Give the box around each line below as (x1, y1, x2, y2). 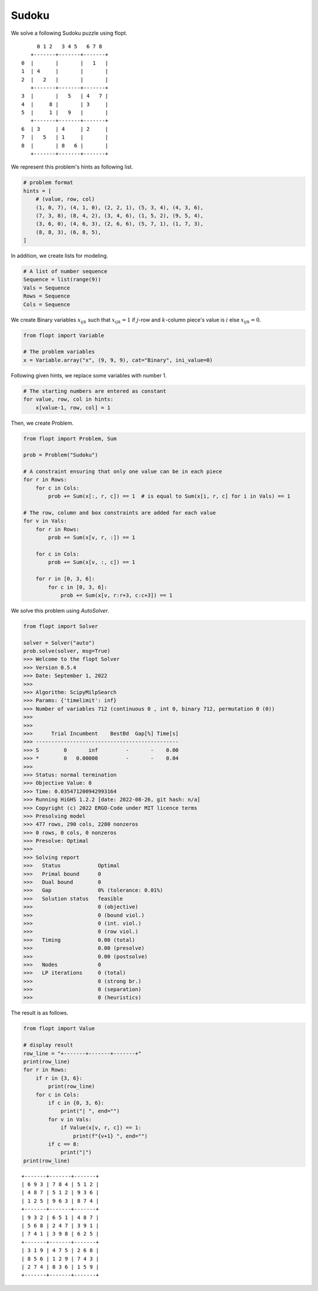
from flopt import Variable (23, 332, 104, 339)
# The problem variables (23, 349, 95, 355)
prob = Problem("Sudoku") (23, 452, 98, 458)
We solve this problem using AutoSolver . (11, 607, 110, 614)
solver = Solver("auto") (23, 639, 95, 646)
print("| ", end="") (60, 1108, 120, 1115)
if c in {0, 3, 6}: (48, 1099, 104, 1106)
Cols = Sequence (23, 301, 71, 308)
